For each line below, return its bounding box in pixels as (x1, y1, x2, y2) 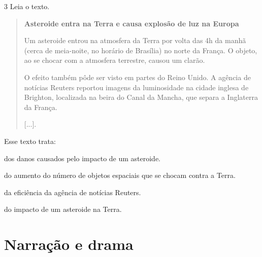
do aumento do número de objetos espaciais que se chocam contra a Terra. (4, 170, 236, 180)
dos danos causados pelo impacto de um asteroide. (4, 153, 161, 163)
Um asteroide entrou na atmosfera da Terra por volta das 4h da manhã (24, 35, 246, 46)
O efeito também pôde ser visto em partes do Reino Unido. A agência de (24, 71, 251, 82)
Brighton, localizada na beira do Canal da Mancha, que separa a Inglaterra (24, 92, 258, 102)
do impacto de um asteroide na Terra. (4, 204, 122, 214)
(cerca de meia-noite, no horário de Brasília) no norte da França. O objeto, (24, 45, 257, 55)
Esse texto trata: (4, 135, 56, 146)
